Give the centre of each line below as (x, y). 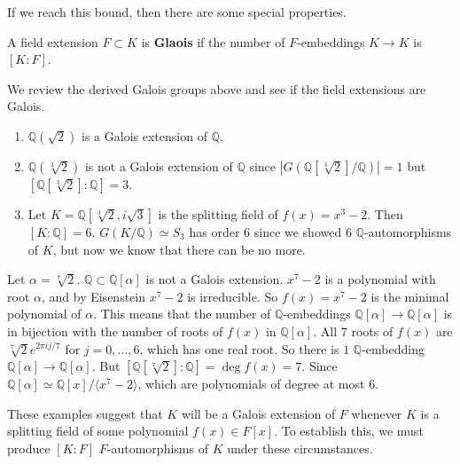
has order (214, 231)
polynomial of (44, 314)
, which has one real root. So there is (239, 348)
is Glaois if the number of (213, 41)
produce (29, 448)
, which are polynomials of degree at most (251, 384)
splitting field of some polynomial (98, 431)
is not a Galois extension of (159, 165)
